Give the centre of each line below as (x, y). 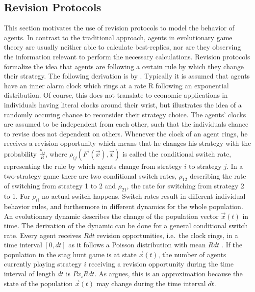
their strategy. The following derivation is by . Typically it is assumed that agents (127, 76)
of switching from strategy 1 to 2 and (60, 186)
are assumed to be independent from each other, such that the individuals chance (126, 124)
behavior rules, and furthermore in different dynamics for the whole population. (124, 206)
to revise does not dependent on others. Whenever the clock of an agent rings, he (126, 133)
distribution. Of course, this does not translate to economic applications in (116, 95)
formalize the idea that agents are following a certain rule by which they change (124, 66)
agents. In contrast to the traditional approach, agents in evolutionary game (118, 37)
